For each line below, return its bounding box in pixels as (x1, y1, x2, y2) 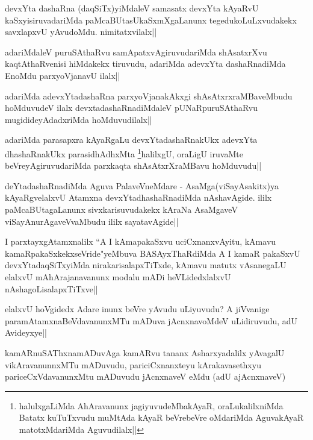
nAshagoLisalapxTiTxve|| (5, 282, 98, 295)
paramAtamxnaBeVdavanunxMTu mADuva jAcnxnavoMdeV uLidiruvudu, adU (5, 314, 298, 327)
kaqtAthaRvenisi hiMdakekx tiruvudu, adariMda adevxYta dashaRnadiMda (5, 57, 286, 70)
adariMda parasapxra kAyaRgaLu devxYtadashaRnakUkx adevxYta (5, 133, 258, 146)
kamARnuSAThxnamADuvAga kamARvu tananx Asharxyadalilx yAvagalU (5, 346, 285, 359)
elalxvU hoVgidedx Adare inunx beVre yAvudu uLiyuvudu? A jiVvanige (5, 303, 270, 315)
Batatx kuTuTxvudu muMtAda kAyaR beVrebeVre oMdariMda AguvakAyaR (19, 411, 304, 424)
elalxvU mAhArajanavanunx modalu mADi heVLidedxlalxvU (5, 270, 231, 283)
